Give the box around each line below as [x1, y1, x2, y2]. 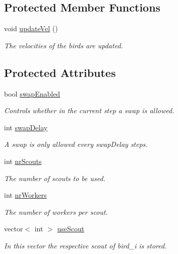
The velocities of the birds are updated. [4, 40, 123, 50]
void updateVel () [4, 23, 58, 34]
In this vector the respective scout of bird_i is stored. [4, 240, 167, 250]
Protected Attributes [4, 64, 116, 80]
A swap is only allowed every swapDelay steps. [4, 139, 148, 149]
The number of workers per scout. [4, 206, 108, 217]
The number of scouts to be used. [4, 173, 105, 183]
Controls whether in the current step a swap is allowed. [4, 105, 174, 116]
